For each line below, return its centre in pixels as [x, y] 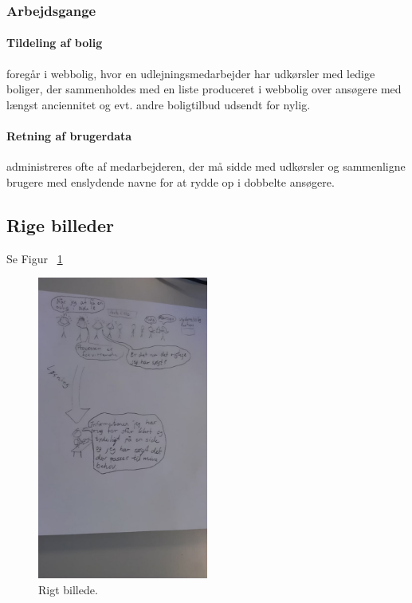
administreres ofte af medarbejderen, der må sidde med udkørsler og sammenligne [206, 166]
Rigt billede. [68, 589]
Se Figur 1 [35, 258]
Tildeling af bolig [55, 43]
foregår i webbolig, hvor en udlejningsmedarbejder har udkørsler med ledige [191, 73]
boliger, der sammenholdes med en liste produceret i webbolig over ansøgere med [204, 89]
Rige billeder [61, 225]
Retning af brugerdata [69, 136]
